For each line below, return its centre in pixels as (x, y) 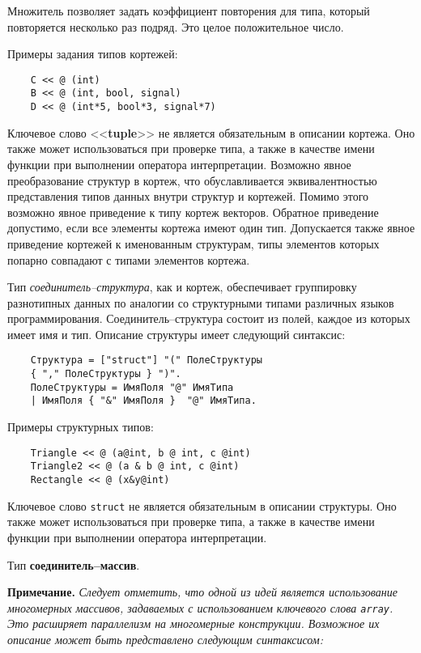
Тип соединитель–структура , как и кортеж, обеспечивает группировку (182, 287)
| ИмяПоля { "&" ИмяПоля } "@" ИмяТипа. (143, 401)
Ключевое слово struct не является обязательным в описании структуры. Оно (202, 505)
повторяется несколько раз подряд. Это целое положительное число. (176, 26)
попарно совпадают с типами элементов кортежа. (129, 259)
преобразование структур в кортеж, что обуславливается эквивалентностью (192, 180)
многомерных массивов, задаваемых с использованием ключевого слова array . (200, 607)
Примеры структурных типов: (81, 427)
